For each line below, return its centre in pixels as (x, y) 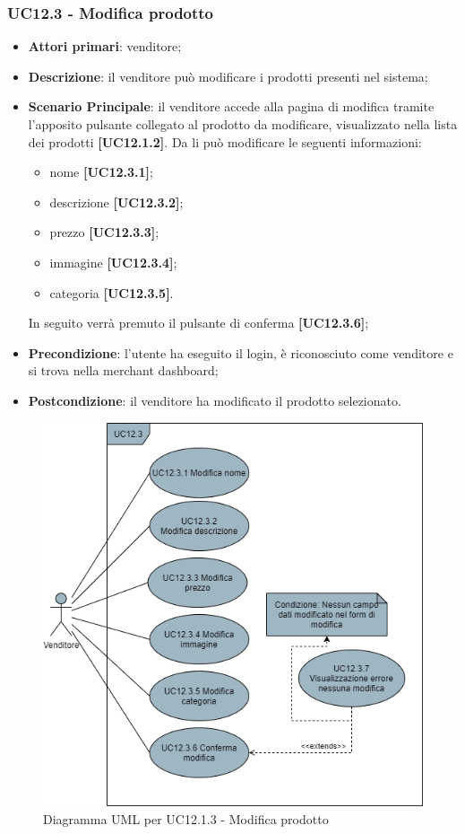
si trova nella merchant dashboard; (123, 370)
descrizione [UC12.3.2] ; (116, 202)
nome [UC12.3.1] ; (101, 172)
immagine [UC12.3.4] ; (113, 262)
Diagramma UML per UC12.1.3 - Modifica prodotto (186, 819)
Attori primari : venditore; (105, 46)
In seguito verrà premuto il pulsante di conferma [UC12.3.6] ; (198, 323)
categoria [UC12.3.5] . (112, 292)
